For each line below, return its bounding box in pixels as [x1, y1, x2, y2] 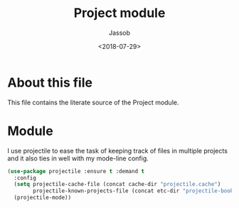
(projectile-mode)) [14, 194, 72, 202]
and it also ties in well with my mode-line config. [7, 154, 149, 163]
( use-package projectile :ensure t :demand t [7, 168, 144, 175]
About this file [7, 75, 92, 90]
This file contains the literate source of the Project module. [7, 98, 179, 106]
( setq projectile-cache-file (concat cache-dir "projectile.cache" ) [14, 181, 221, 188]
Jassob [109, 28, 130, 37]
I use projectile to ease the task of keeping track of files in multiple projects [7, 146, 228, 155]
